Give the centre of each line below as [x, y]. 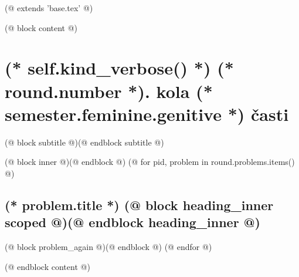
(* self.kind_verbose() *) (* [119, 68]
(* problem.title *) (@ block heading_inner [139, 205]
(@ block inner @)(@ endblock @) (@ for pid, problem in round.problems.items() [150, 162]
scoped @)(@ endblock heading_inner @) [132, 222]
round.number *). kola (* [109, 91]
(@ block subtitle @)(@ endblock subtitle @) [84, 142]
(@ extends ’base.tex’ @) [49, 8]
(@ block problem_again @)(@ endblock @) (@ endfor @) [108, 247]
